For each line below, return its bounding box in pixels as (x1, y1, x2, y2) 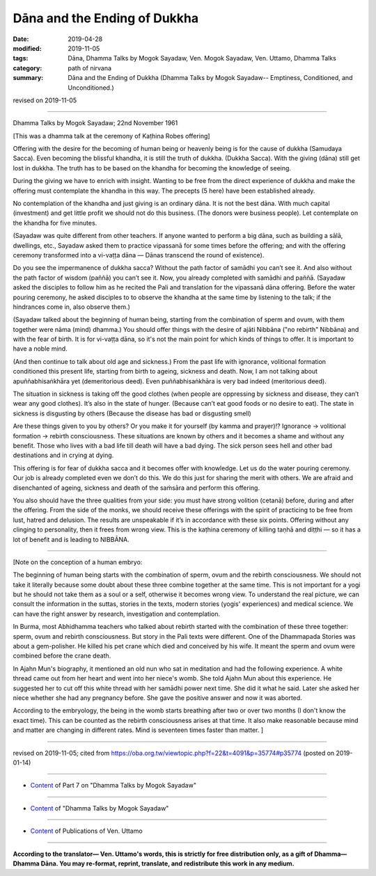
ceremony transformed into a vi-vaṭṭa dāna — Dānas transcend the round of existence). (13, 250, 265, 259)
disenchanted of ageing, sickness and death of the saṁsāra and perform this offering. (13, 484, 260, 492)
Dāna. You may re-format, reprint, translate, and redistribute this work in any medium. (40, 859, 295, 868)
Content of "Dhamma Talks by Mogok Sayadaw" (30, 804, 169, 812)
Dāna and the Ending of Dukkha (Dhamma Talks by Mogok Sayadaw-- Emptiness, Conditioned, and (68, 74, 353, 82)
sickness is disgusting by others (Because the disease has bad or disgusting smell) (13, 409, 252, 417)
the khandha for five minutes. (13, 218, 97, 227)
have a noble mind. (13, 344, 68, 353)
